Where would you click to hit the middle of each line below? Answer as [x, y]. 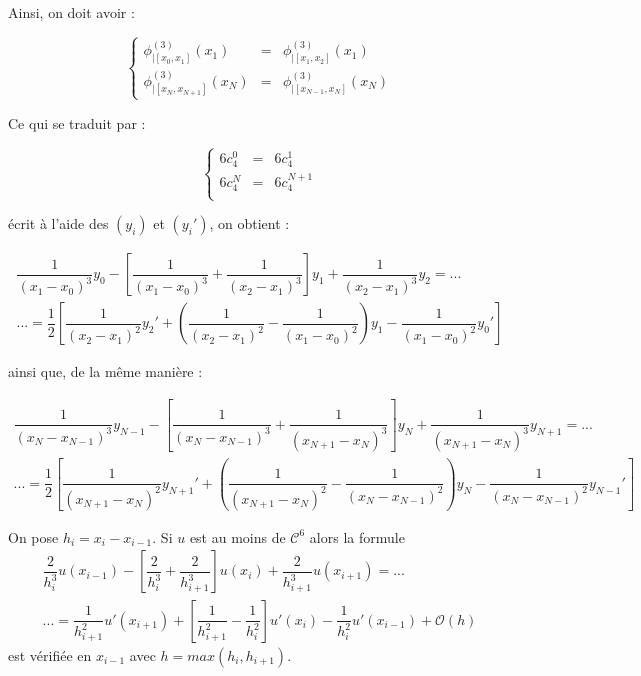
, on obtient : [249, 223]
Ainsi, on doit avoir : [71, 12]
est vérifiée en [50, 654]
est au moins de [237, 536]
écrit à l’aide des [58, 223]
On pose [33, 536]
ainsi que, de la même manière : [105, 371]
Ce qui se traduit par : [77, 122]
